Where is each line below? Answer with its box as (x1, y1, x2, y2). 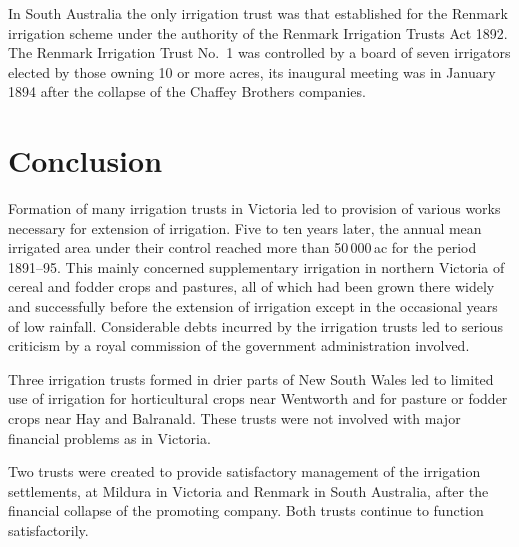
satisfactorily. (8, 520, 89, 540)
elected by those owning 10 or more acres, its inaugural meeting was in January (8, 61, 496, 82)
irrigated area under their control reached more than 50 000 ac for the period (8, 237, 477, 258)
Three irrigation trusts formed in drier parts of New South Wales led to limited (8, 368, 494, 389)
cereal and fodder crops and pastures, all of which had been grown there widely (8, 276, 495, 297)
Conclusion (8, 140, 163, 181)
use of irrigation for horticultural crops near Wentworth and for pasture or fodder (8, 388, 508, 409)
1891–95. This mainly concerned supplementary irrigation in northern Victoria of (8, 256, 505, 277)
